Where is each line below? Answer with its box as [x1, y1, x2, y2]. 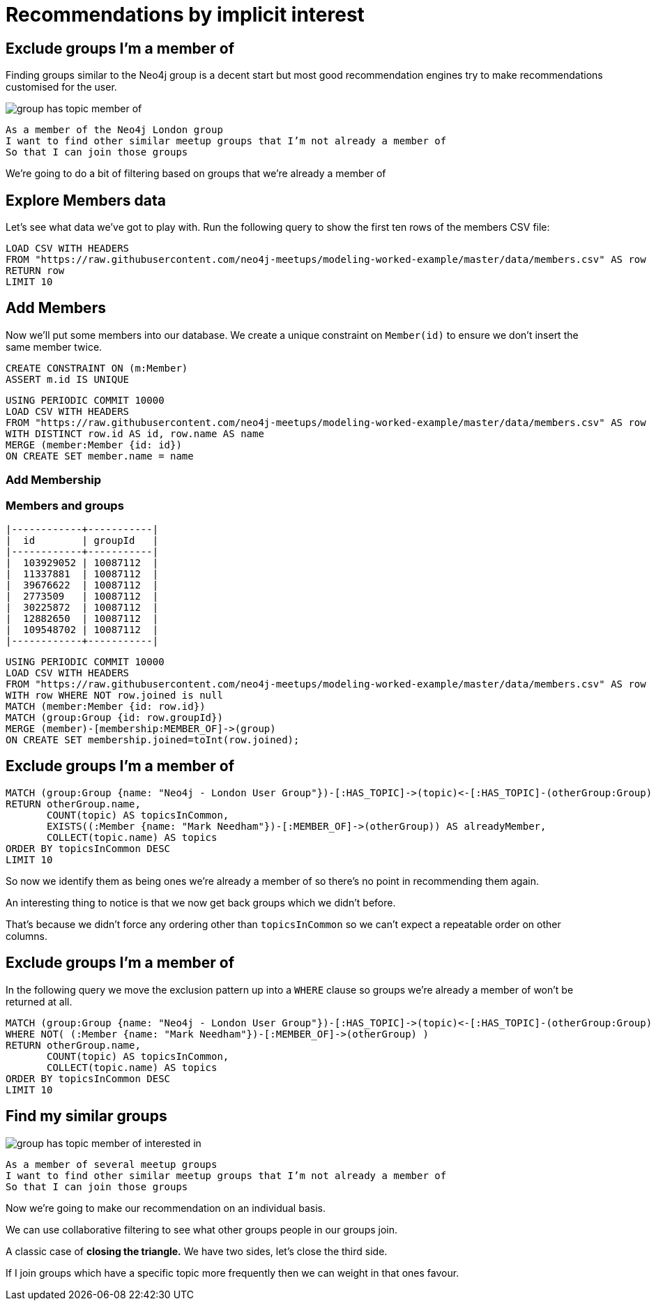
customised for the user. [6, 81, 117, 93]
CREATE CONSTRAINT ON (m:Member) [6, 362, 188, 374]
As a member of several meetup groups [6, 1158, 218, 1170]
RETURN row [6, 265, 65, 277]
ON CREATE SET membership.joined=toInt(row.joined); [6, 734, 300, 745]
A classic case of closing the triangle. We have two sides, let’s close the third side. [6, 1245, 388, 1257]
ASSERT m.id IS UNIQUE [6, 373, 130, 385]
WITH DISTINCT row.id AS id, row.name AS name [6, 427, 264, 439]
